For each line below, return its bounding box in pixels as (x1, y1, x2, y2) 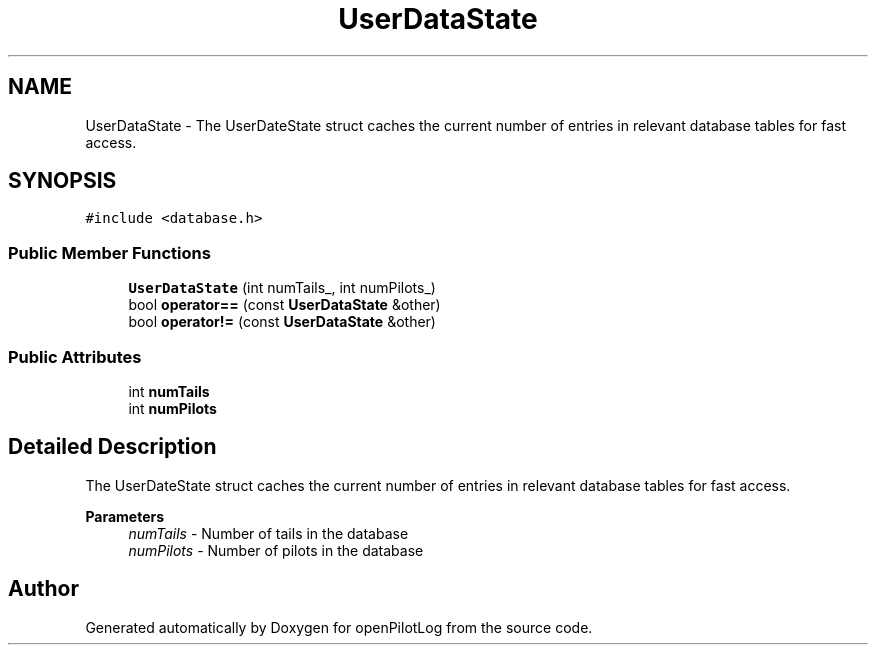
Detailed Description (8, 434, 217, 460)
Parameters (85, 507, 165, 525)
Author (8, 576, 79, 602)
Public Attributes (8, 346, 142, 367)
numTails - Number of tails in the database (128, 524, 409, 542)
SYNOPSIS (8, 168, 117, 194)
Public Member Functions (8, 242, 211, 263)
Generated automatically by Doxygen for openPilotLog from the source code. (85, 618, 593, 636)
